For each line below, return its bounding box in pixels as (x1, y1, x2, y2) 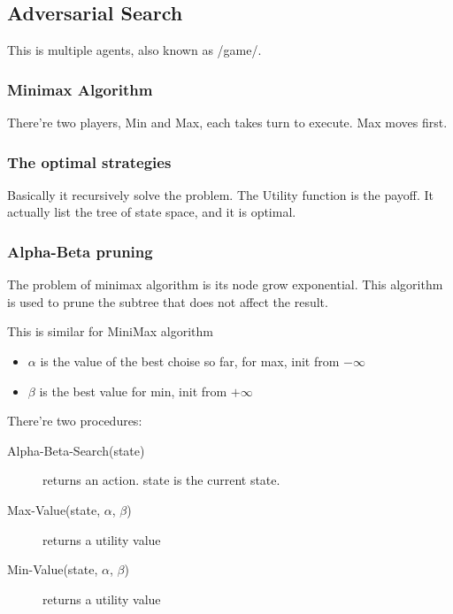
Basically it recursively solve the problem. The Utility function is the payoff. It (7, 185, 434, 203)
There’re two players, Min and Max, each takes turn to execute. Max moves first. (7, 113, 448, 132)
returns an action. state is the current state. (42, 471, 280, 489)
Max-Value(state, (7, 500, 101, 518)
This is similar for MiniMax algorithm (7, 322, 213, 341)
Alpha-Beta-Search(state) (7, 441, 145, 459)
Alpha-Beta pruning (7, 240, 153, 262)
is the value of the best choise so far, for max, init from (40, 352, 340, 371)
